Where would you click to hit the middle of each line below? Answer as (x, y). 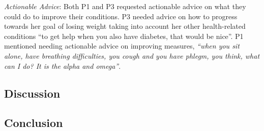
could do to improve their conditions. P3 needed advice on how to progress (121, 16)
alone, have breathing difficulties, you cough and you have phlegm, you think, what (132, 55)
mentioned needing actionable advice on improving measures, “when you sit (122, 46)
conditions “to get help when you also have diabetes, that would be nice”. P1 (124, 36)
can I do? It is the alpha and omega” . (63, 65)
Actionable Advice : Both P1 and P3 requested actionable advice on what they (125, 6)
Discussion (32, 93)
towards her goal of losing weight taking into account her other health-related (125, 26)
